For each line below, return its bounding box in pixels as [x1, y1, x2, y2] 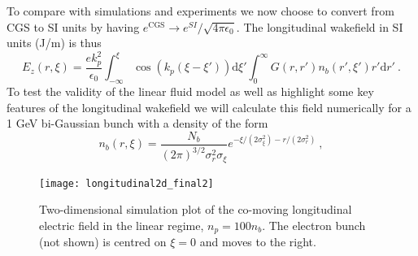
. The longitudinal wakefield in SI [236, 18, 403, 35]
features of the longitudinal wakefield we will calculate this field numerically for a [7, 98, 411, 115]
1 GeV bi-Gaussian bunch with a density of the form [7, 115, 268, 132]
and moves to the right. [199, 233, 316, 250]
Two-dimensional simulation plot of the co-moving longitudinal [39, 201, 352, 218]
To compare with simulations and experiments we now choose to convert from [7, 2, 394, 19]
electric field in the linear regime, [39, 216, 204, 233]
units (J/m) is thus [7, 34, 102, 51]
